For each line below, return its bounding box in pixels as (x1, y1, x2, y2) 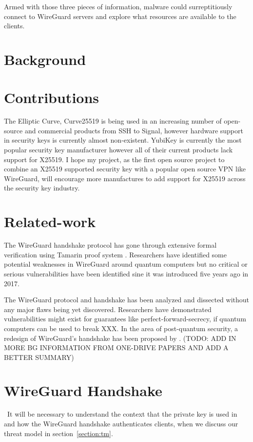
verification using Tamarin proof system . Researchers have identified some (4, 249, 227, 259)
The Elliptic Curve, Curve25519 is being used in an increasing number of (4, 116, 222, 126)
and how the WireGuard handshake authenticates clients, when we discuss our (4, 419, 238, 428)
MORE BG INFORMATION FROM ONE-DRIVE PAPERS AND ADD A (4, 342, 229, 353)
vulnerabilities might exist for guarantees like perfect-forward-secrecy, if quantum (4, 314, 246, 324)
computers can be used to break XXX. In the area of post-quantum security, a (4, 323, 238, 333)
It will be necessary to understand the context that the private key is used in (7, 409, 237, 419)
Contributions (4, 87, 99, 107)
